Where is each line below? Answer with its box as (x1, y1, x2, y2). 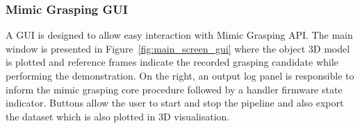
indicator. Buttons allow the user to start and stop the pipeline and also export (6, 95, 344, 110)
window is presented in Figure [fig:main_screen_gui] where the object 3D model (6, 41, 350, 55)
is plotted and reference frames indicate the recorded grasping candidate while (6, 55, 338, 69)
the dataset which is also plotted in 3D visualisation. (6, 109, 230, 123)
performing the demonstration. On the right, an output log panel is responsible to (6, 68, 354, 82)
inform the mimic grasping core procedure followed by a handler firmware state (6, 82, 343, 96)
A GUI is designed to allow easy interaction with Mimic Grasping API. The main (6, 28, 353, 42)
